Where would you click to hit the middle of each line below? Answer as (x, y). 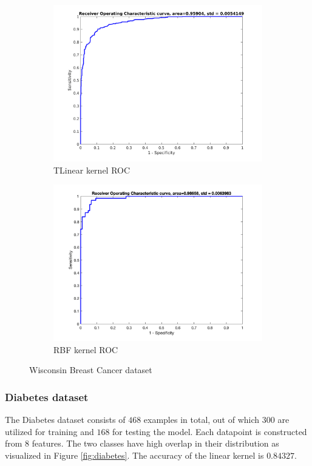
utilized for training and (49, 431)
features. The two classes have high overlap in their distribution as (155, 443)
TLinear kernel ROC (92, 170)
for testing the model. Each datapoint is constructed (210, 431)
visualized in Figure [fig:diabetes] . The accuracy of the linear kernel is (134, 455)
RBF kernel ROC (86, 349)
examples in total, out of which (202, 420)
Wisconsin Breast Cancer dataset (91, 370)
